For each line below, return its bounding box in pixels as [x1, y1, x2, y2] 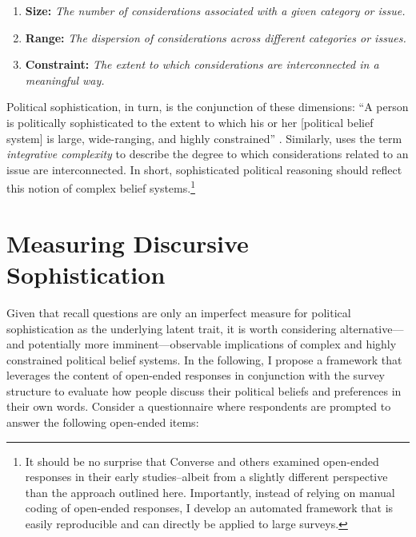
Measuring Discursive [6, 226, 249, 259]
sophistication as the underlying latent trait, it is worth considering [6, 320, 337, 336]
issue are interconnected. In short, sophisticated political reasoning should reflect [6, 161, 402, 177]
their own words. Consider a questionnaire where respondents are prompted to [6, 398, 391, 415]
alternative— [340, 320, 404, 336]
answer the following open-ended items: [6, 414, 199, 431]
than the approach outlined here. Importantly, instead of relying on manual [25, 483, 395, 500]
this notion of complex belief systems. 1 [6, 177, 195, 196]
